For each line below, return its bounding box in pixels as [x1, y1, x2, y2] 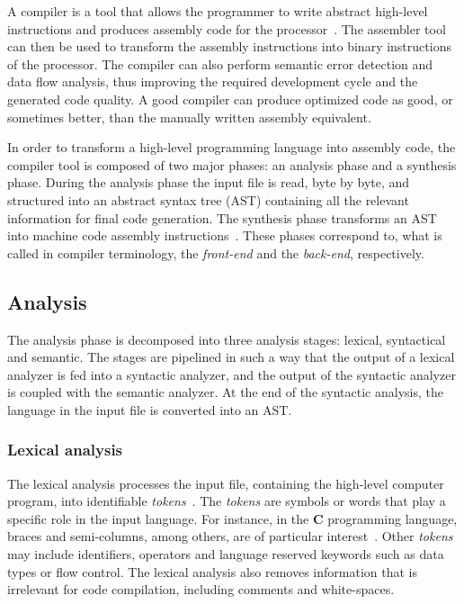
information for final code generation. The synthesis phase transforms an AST [7, 208, 437, 227]
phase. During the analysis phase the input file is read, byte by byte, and [7, 173, 410, 192]
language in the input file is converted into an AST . [7, 400, 292, 419]
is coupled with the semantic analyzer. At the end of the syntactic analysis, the [7, 383, 443, 401]
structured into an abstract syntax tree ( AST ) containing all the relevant [7, 190, 409, 209]
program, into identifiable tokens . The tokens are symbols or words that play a [7, 491, 446, 510]
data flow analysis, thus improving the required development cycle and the [7, 72, 418, 91]
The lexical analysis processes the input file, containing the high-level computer [7, 473, 444, 492]
